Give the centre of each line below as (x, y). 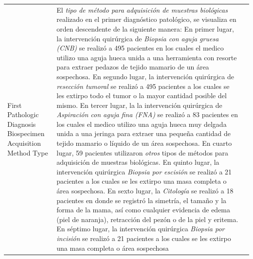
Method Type (28, 152)
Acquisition (24, 143)
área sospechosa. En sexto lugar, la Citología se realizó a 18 (145, 191)
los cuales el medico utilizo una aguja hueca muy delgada (142, 124)
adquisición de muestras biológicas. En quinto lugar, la (138, 162)
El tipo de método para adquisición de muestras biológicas (142, 9)
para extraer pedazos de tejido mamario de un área (133, 67)
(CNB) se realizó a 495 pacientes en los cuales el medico (140, 48)
